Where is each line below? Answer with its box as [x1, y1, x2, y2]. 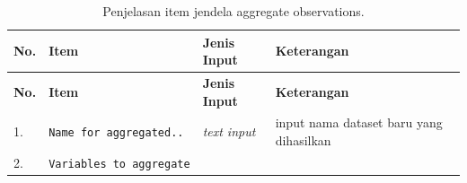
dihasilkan [275, 131, 331, 150]
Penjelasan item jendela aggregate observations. [102, 2, 365, 20]
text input [202, 122, 256, 141]
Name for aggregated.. [48, 126, 184, 140]
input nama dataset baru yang [275, 113, 443, 132]
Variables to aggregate [48, 157, 190, 170]
